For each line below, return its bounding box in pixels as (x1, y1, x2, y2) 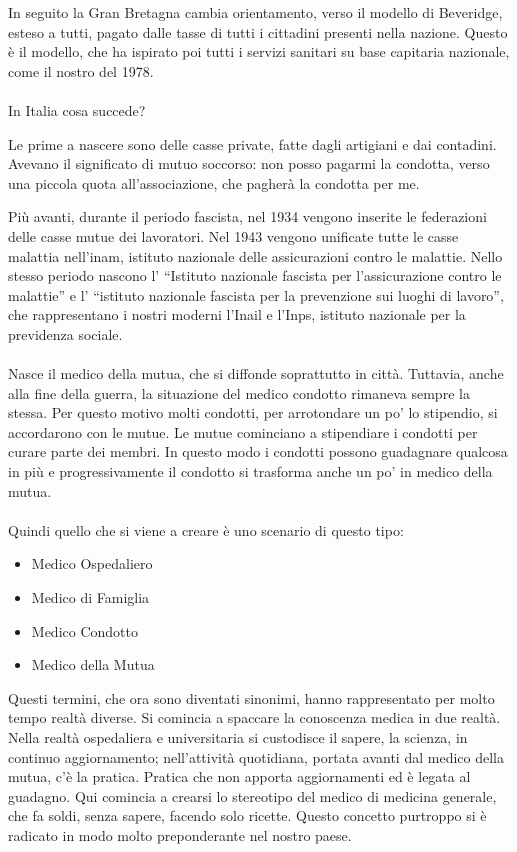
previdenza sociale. (8, 323, 123, 344)
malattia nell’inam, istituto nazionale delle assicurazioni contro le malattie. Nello (8, 245, 503, 266)
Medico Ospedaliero (31, 553, 153, 574)
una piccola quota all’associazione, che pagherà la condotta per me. (8, 172, 420, 193)
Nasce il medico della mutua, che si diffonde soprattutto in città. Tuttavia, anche (8, 363, 504, 384)
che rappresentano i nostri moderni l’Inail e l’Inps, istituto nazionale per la (8, 304, 466, 325)
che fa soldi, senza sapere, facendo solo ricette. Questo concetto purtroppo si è (8, 805, 487, 826)
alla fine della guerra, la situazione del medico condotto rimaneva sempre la (8, 382, 470, 403)
